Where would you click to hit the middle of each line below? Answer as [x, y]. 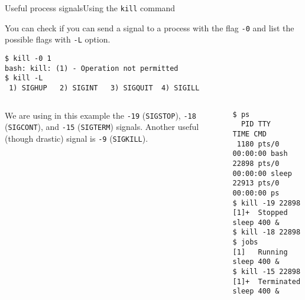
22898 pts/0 [256, 163]
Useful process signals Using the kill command [90, 8]
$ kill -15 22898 [267, 272]
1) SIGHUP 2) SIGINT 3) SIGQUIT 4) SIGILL [104, 88]
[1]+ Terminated [267, 281]
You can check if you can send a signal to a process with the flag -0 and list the [150, 27]
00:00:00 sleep [262, 173]
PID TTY [256, 124]
